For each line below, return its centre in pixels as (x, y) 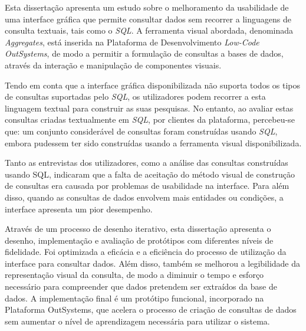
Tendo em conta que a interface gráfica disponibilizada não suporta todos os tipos (153, 85)
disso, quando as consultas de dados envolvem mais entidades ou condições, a (144, 197)
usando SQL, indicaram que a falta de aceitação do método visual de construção (150, 174)
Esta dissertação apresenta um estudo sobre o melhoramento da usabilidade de (147, 7)
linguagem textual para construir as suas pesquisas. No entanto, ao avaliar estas (149, 108)
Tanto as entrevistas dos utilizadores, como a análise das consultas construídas (147, 163)
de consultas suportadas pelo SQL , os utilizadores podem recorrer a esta (135, 96)
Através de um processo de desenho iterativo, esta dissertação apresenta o (138, 229)
